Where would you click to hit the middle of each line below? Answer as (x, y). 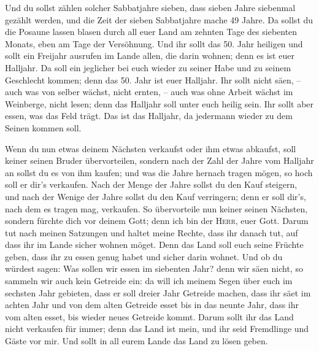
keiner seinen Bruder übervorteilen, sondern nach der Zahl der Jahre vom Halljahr (159, 160)
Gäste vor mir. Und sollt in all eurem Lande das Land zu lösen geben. (136, 341)
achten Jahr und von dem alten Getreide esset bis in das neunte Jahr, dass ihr (152, 305)
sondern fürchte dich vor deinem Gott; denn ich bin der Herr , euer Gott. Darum (157, 221)
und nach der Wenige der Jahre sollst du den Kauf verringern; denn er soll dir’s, (156, 196)
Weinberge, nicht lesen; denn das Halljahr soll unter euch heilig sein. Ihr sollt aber (159, 103)
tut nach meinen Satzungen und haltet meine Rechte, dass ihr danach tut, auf (152, 232)
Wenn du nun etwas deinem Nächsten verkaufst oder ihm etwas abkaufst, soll (151, 148)
